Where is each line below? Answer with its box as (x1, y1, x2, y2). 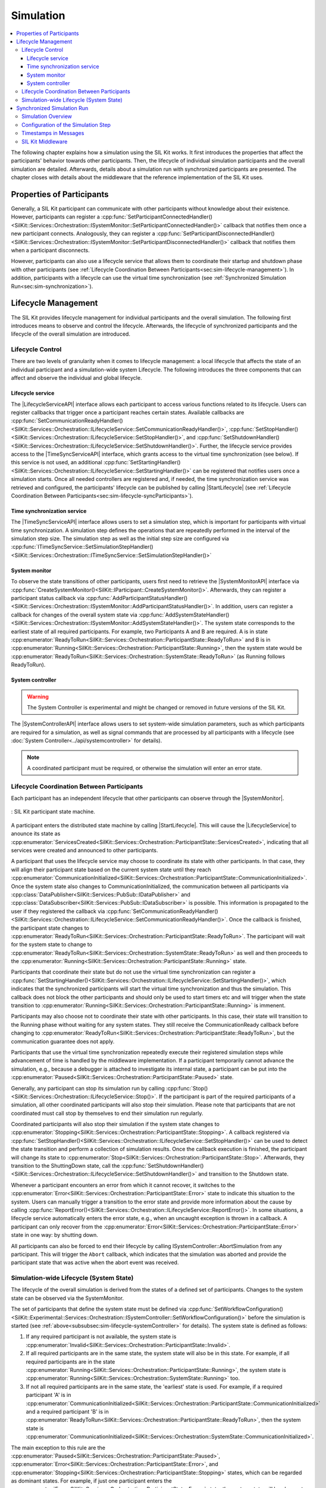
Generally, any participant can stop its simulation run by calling (11, 1084, 165, 1092)
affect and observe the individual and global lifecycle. (11, 374, 142, 382)
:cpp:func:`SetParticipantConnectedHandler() (101, 213, 213, 220)
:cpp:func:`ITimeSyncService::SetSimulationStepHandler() (11, 543, 154, 551)
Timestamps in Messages (21, 130, 84, 137)
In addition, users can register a (215, 603, 293, 610)
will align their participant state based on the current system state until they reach (11, 866, 211, 873)
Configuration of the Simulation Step (21, 121, 111, 128)
